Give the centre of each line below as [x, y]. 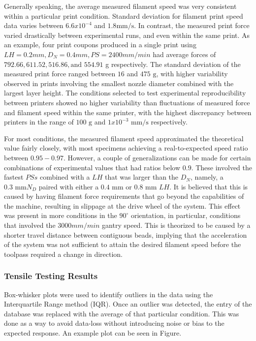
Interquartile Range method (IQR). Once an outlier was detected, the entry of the [128, 304]
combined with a [65, 177]
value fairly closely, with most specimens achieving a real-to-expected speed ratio [126, 148]
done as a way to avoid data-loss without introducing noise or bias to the [114, 323]
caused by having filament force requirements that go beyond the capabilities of [124, 196]
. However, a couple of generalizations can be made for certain [157, 157]
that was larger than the [142, 177]
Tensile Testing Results [51, 276]
